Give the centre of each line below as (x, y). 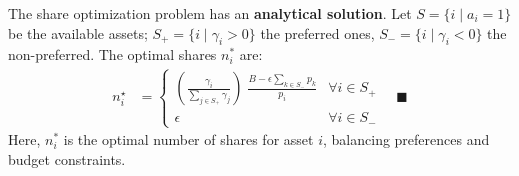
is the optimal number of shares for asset (188, 139)
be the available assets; (78, 32)
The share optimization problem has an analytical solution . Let (210, 13)
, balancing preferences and (406, 139)
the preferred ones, (317, 32)
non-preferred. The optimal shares (112, 54)
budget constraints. (67, 158)
